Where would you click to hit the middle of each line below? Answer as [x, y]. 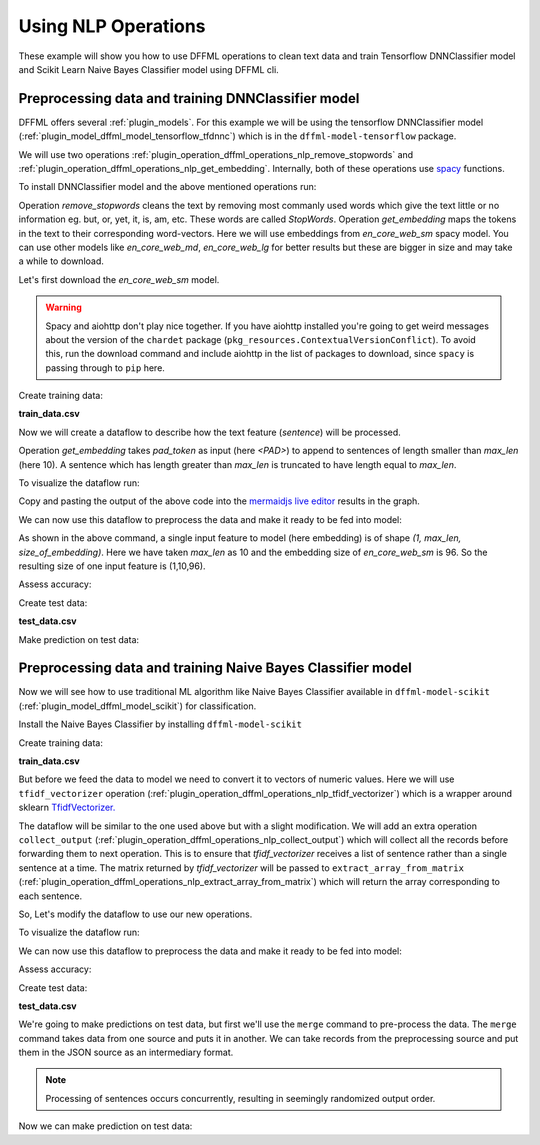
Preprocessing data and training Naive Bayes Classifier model [215, 668]
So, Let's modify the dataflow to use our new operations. [135, 914]
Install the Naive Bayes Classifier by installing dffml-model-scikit [160, 724]
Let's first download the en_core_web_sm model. [119, 279]
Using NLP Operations [112, 26]
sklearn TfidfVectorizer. [67, 807]
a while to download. [61, 261]
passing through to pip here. [105, 367]
